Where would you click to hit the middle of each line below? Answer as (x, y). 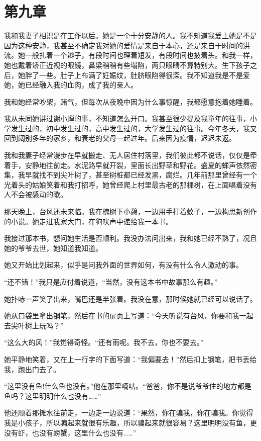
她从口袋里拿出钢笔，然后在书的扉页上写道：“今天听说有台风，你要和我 (122, 316)
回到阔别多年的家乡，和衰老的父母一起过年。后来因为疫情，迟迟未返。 (120, 138)
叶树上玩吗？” (41, 325)
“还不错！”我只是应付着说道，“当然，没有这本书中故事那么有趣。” (111, 282)
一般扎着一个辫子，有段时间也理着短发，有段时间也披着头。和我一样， (141, 55)
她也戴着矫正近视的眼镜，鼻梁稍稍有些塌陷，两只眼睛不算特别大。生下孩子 (127, 65)
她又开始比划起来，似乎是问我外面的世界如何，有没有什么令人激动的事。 (123, 265)
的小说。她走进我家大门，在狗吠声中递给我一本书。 (88, 221)
